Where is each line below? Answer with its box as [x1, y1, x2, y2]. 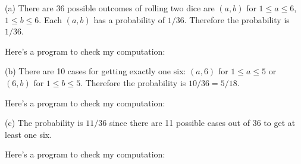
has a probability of [93, 13, 165, 26]
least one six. [5, 128, 52, 140]
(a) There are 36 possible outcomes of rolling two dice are [5, 2, 215, 14]
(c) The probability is [5, 116, 83, 129]
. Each [39, 13, 62, 26]
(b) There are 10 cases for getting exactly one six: [5, 65, 186, 77]
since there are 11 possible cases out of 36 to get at [109, 116, 296, 129]
